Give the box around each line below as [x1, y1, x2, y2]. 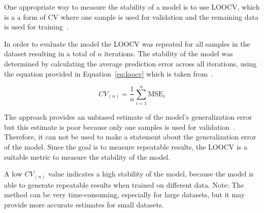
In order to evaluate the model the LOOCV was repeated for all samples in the [4, 38, 250, 49]
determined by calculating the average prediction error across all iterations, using [4, 58, 257, 68]
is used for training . [4, 21, 69, 32]
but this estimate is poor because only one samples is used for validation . [4, 121, 235, 132]
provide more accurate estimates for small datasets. [4, 199, 164, 209]
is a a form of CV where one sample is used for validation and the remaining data [4, 11, 258, 22]
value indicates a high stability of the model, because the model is [48, 168, 254, 179]
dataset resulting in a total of [4, 48, 95, 59]
